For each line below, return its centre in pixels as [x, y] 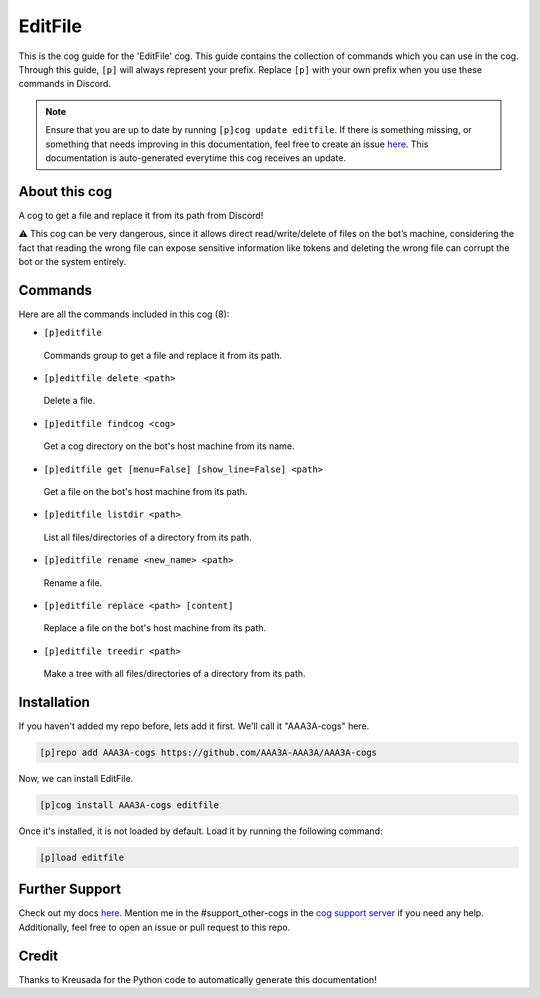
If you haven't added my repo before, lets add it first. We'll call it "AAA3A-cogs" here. [194, 726]
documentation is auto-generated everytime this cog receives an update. [196, 157]
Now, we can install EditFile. [76, 778]
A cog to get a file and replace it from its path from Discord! [141, 215]
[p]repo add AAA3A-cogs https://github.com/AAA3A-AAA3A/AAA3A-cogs [208, 753]
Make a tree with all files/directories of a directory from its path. [174, 674]
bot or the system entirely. [72, 261]
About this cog [65, 191]
